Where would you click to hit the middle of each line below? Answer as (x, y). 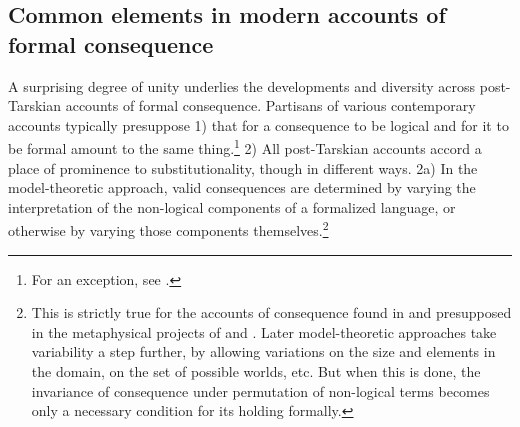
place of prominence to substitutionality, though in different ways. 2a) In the (243, 167)
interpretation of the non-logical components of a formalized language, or (232, 206)
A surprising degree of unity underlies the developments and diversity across (242, 85)
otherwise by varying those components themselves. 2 (168, 229)
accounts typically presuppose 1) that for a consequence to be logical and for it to (258, 124)
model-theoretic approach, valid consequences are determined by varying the (242, 187)
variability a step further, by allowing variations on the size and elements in (263, 351)
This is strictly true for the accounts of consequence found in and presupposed (271, 312)
